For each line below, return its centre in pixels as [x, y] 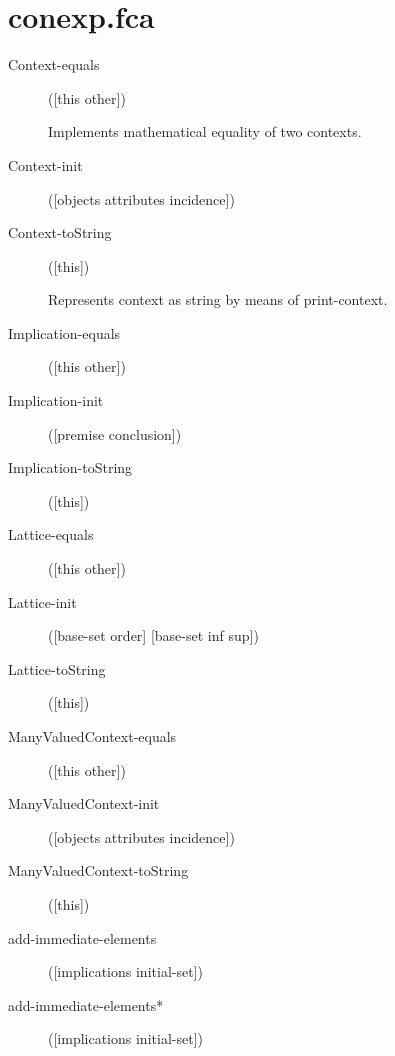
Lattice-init [42, 601]
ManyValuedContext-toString [98, 870]
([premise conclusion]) [115, 433]
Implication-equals [64, 332]
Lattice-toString [57, 668]
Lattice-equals [51, 534]
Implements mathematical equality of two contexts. [205, 131]
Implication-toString [70, 467]
